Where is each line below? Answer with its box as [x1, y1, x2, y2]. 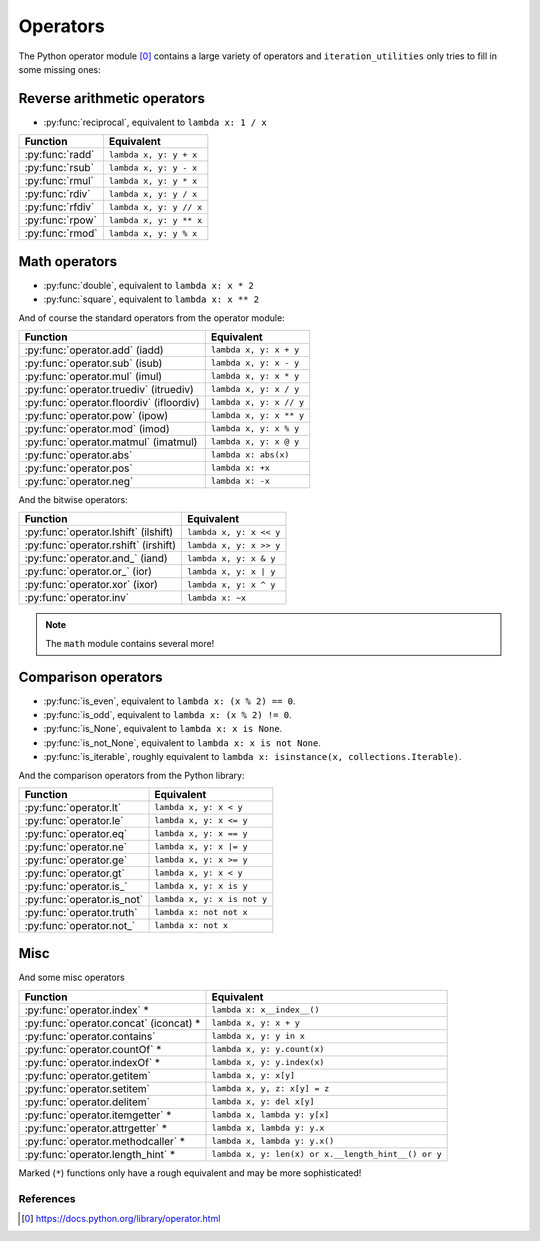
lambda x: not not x [154, 907, 248, 918]
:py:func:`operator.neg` [24, 474, 134, 488]
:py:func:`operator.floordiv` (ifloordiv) [24, 395, 200, 409]
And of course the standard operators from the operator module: [18, 311, 285, 324]
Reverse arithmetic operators [18, 90, 205, 107]
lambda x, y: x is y [154, 881, 248, 892]
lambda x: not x [154, 920, 229, 931]
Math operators [18, 253, 118, 270]
